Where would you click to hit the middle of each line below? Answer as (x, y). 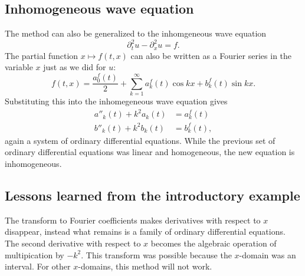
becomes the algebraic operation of (214, 243)
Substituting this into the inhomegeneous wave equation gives (116, 101)
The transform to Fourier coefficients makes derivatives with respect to (133, 220)
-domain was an (268, 254)
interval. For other (38, 266)
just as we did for (75, 67)
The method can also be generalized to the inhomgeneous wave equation (136, 33)
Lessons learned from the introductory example (152, 195)
